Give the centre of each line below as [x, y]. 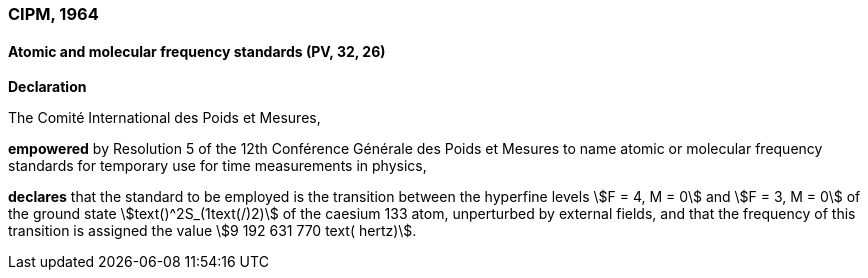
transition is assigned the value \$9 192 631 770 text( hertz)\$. [212, 231]
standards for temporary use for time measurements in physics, [217, 166]
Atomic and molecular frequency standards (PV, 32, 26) [197, 51]
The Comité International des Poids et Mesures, [164, 118]
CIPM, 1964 [53, 14]
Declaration [47, 87]
